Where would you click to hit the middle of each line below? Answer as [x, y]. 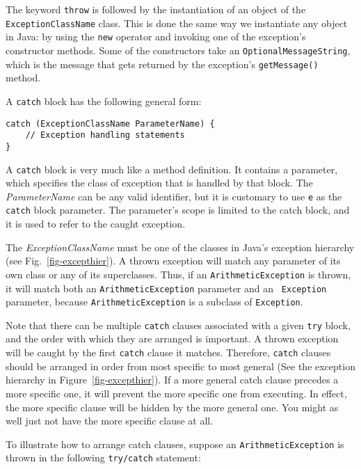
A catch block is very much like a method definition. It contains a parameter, [172, 169]
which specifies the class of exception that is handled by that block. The [159, 183]
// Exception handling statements [105, 135]
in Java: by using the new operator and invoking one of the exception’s [156, 37]
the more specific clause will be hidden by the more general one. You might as [172, 407]
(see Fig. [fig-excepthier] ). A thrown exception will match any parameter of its [173, 261]
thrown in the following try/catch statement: [103, 458]
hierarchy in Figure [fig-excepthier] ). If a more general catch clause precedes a [172, 380]
